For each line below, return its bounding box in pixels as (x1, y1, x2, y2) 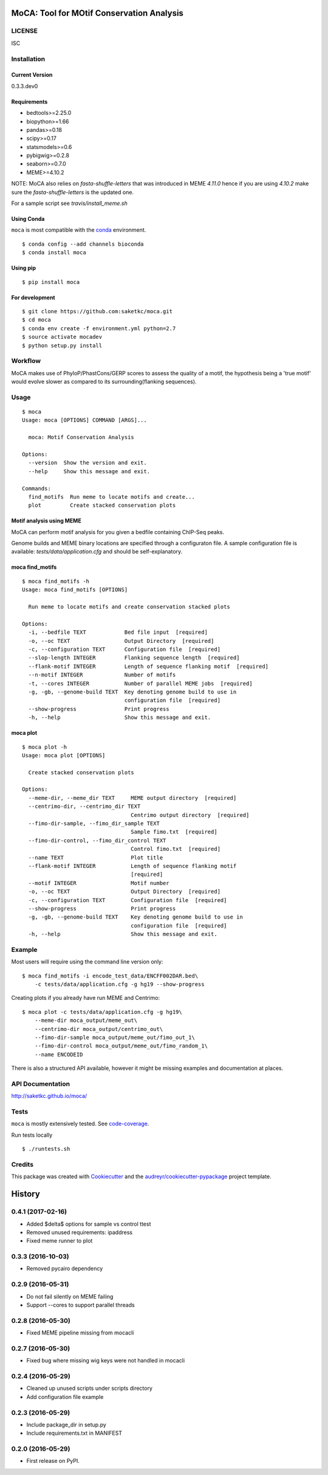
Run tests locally (11, 1131, 53, 1139)
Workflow (11, 356, 41, 365)
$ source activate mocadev (22, 333, 103, 341)
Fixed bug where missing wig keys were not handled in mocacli (26, 1357, 185, 1364)
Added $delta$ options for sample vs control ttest (26, 1220, 151, 1227)
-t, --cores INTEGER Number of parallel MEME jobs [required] (28, 680, 253, 687)
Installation (11, 55, 46, 63)
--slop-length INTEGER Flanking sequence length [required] (28, 654, 240, 661)
